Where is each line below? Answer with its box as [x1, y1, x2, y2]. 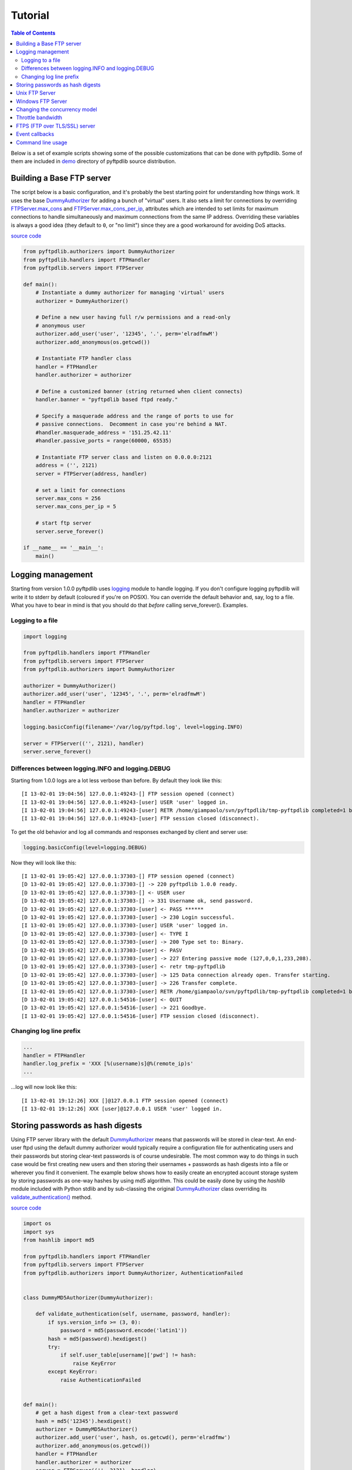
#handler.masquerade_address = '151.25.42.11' [35, 429, 172, 436]
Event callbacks [16, 131, 55, 138]
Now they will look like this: [11, 859, 76, 866]
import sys [23, 1228, 55, 1235]
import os [23, 1220, 52, 1227]
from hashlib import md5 [23, 1237, 95, 1243]
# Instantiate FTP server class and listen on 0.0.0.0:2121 [35, 454, 212, 461]
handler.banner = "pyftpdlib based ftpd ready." [35, 396, 178, 403]
